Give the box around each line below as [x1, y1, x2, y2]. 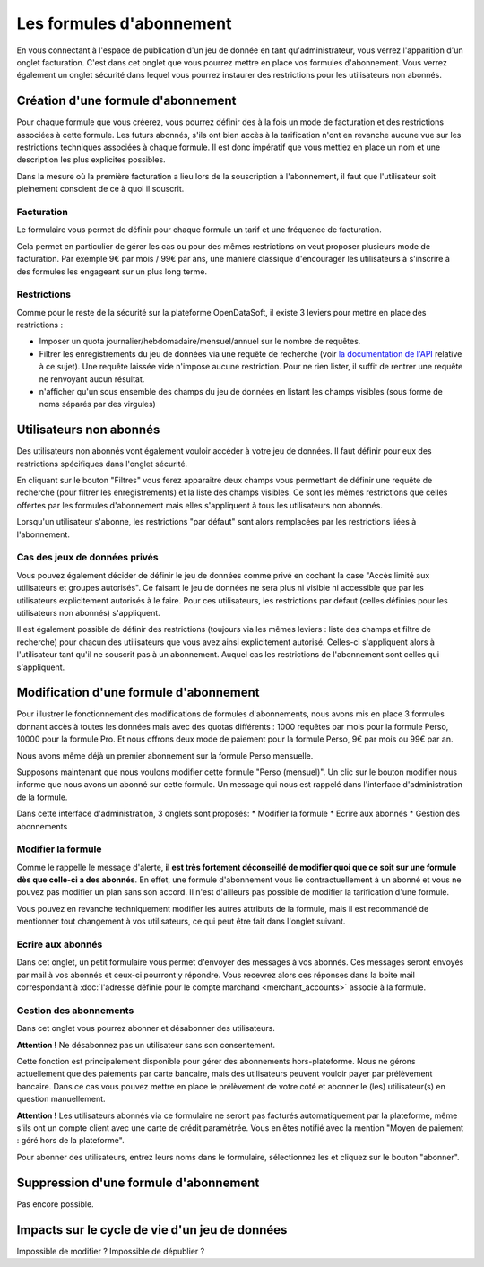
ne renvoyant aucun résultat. [39, 373, 145, 385]
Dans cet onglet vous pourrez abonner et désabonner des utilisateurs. [16, 1023, 275, 1034]
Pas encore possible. [16, 1198, 94, 1210]
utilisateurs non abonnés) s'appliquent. [16, 607, 160, 618]
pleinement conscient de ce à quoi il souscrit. [16, 184, 185, 195]
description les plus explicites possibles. [16, 154, 166, 165]
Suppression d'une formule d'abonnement [16, 1175, 260, 1190]
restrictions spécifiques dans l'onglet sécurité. [16, 458, 188, 469]
